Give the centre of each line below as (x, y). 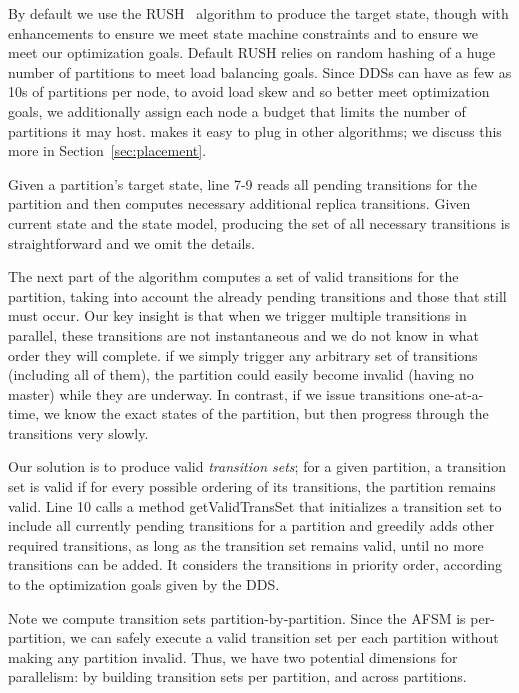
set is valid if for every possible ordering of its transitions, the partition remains (252, 486)
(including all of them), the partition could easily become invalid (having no (241, 374)
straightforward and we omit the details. (131, 242)
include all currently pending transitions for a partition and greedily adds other (251, 525)
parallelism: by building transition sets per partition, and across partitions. (237, 676)
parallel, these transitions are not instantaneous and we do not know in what (244, 334)
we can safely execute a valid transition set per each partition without (284, 637)
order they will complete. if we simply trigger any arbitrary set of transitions (243, 354)
